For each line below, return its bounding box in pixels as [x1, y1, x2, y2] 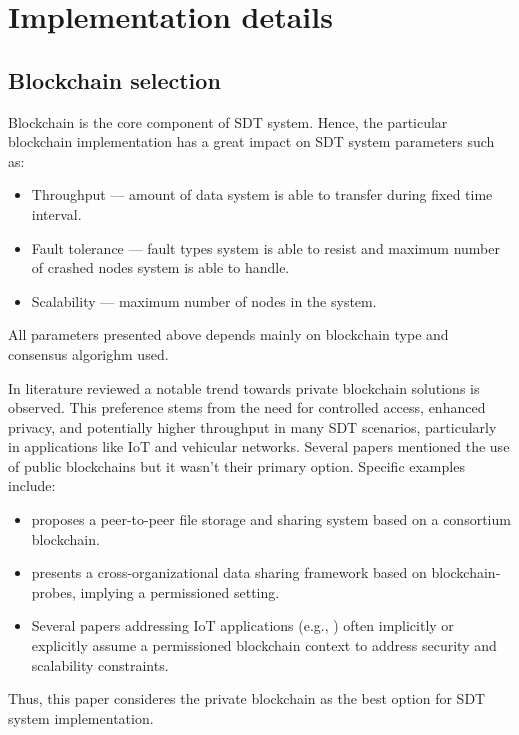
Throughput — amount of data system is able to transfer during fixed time [31, 184, 493, 205]
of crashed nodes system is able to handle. [31, 257, 290, 278]
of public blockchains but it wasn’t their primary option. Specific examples [8, 455, 465, 476]
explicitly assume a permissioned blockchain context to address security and [31, 635, 497, 656]
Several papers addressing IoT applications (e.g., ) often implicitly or [31, 615, 454, 636]
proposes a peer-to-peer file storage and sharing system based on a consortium [31, 509, 511, 530]
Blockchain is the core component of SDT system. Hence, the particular [8, 111, 448, 132]
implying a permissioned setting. [80, 581, 280, 602]
